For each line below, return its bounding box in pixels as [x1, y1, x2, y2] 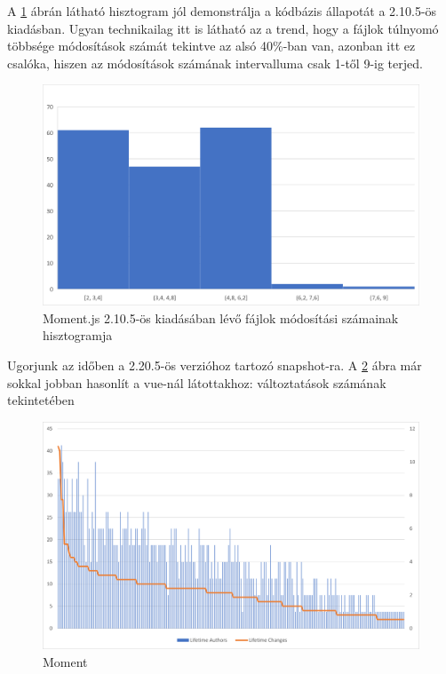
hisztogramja [43, 326, 113, 345]
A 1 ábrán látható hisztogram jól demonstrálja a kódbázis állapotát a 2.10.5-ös [7, 2, 437, 20]
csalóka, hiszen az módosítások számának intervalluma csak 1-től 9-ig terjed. [7, 53, 423, 72]
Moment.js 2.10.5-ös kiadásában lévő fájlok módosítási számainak [43, 308, 399, 327]
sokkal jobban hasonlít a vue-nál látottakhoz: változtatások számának [7, 373, 386, 392]
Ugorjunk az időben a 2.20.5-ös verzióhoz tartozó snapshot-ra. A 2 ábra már [7, 356, 422, 374]
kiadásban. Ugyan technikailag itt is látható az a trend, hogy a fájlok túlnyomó [7, 19, 439, 37]
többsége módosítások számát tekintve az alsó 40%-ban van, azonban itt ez [7, 36, 416, 55]
